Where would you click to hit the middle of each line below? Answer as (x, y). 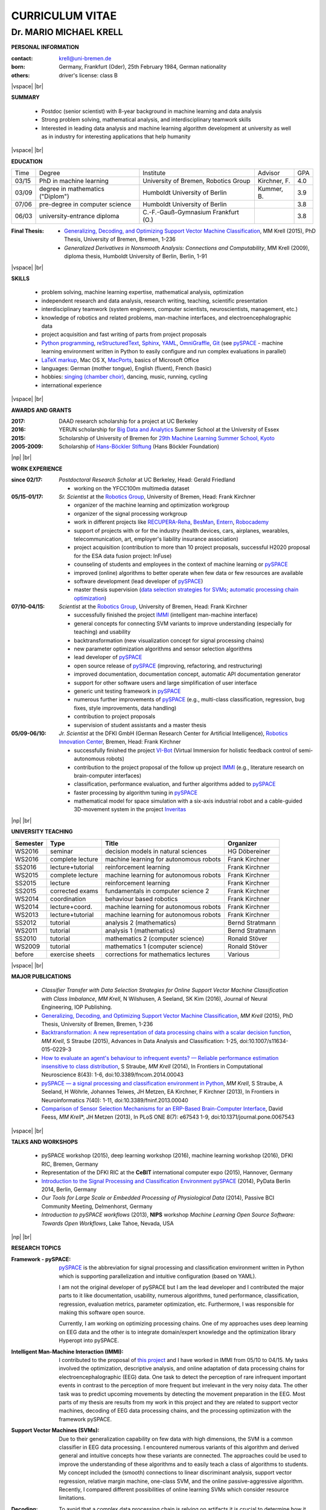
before (24, 954)
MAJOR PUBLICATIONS (41, 977)
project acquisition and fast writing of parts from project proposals (124, 335)
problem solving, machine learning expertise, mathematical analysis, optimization (142, 292)
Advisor (269, 173)
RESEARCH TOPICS (36, 1248)
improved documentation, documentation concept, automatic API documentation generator (187, 674)
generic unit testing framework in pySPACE (127, 691)
